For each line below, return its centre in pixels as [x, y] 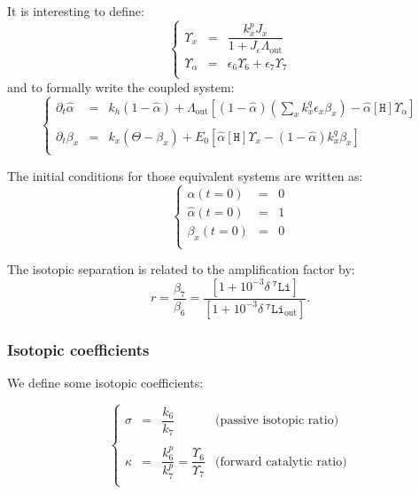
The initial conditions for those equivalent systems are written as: [185, 175]
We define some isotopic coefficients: [105, 382]
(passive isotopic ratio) [277, 421]
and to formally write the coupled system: [121, 86]
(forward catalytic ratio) [281, 462]
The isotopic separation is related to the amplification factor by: [181, 269]
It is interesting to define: [76, 11]
